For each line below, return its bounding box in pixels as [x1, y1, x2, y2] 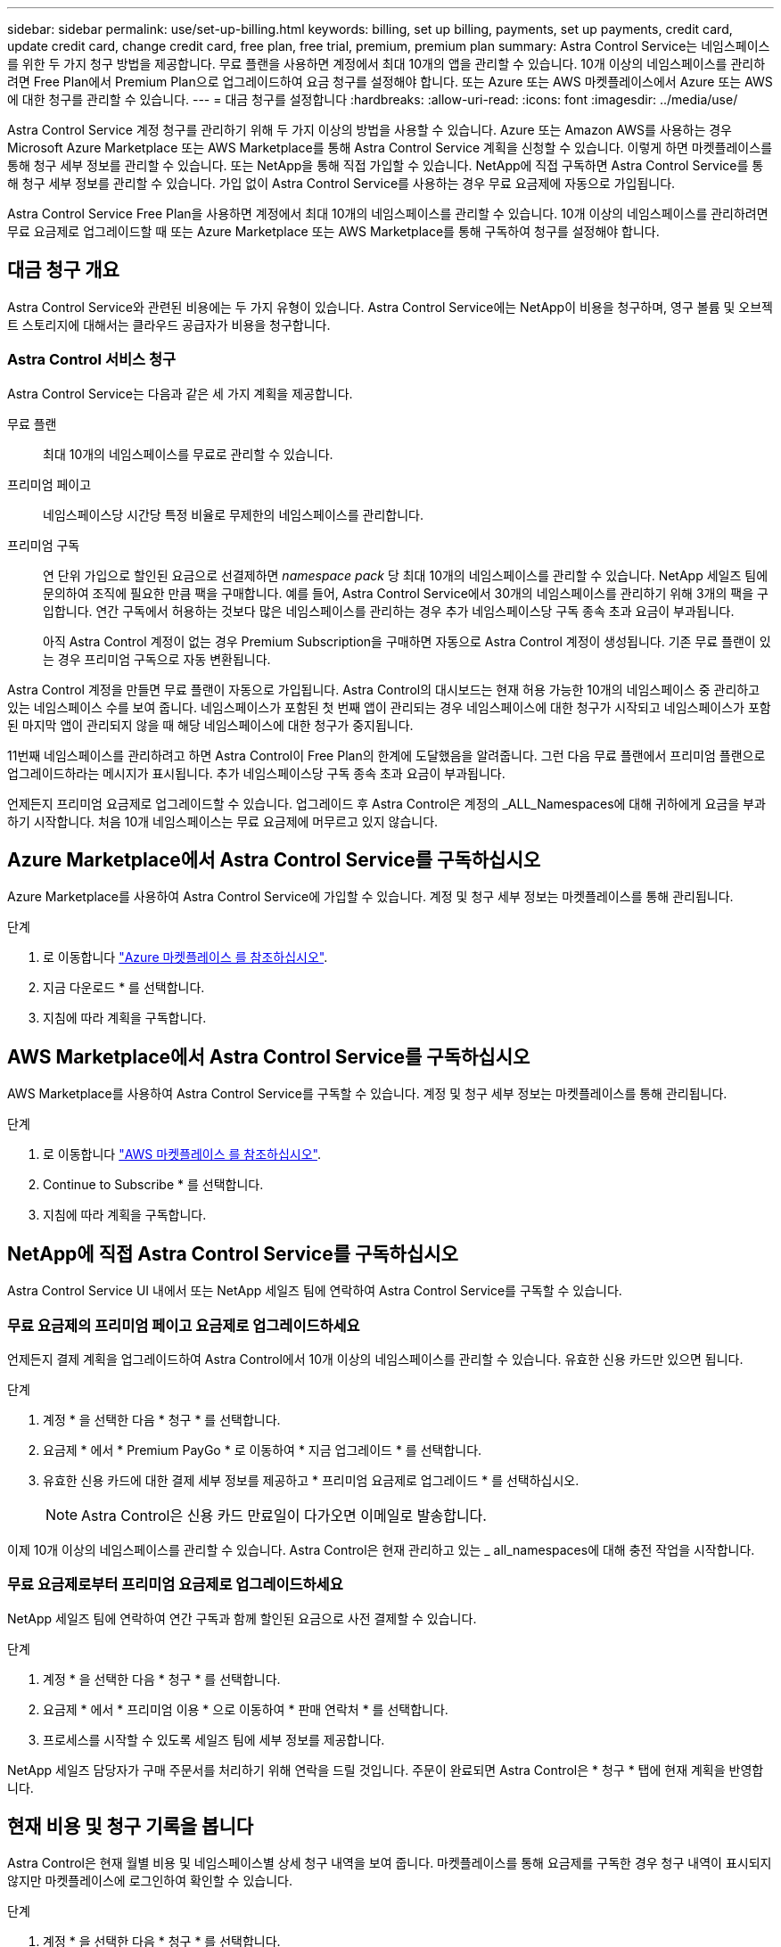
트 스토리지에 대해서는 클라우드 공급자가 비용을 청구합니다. [7, 316, 331, 333]
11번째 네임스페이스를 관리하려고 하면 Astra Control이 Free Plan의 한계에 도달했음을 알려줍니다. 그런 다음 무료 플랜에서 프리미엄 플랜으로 [7, 747, 766, 763]
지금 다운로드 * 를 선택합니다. [43, 980, 205, 996]
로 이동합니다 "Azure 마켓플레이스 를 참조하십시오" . [43, 949, 328, 965]
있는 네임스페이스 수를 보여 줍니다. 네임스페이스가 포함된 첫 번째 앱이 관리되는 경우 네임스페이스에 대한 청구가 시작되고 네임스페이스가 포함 [7, 699, 771, 715]
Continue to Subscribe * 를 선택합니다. [43, 1177, 264, 1193]
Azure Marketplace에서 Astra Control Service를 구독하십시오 [7, 849, 541, 872]
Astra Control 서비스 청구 [7, 350, 177, 369]
